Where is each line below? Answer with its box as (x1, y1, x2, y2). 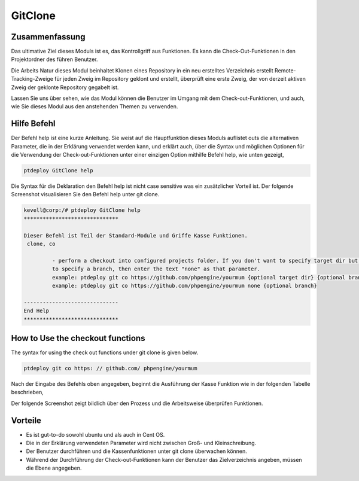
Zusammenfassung (11, 32, 86, 42)
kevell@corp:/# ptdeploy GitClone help (23, 207, 141, 214)
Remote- (274, 66, 296, 74)
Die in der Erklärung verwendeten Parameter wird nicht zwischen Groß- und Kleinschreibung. (26, 440, 257, 447)
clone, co (27, 240, 56, 247)
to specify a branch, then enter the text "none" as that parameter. (51, 266, 260, 272)
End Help (23, 308, 50, 314)
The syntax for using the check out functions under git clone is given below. (11, 349, 199, 356)
